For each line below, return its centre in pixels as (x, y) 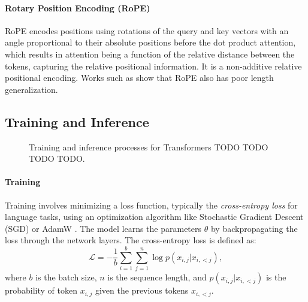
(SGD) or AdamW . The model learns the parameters (103, 228)
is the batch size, (66, 277)
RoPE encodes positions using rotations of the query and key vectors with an (147, 30)
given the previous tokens (142, 290)
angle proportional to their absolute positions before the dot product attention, (150, 42)
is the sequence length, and (157, 277)
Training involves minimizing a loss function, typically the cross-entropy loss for (151, 205)
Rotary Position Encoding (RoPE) (78, 7)
